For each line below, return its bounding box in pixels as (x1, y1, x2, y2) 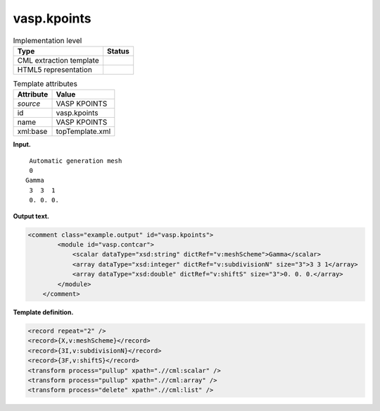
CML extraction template (17, 55, 99, 65)
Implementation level (13, 35, 82, 45)
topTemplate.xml (56, 127, 111, 137)
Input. (13, 140, 31, 149)
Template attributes (13, 79, 77, 89)
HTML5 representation (17, 64, 93, 74)
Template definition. (13, 307, 74, 317)
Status (106, 46, 129, 56)
